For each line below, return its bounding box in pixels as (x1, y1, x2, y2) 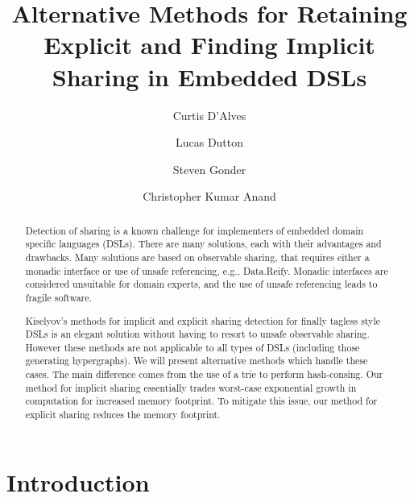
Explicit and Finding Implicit (43, 28, 375, 61)
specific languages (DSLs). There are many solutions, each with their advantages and (25, 237, 382, 251)
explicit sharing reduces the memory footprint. (25, 408, 221, 421)
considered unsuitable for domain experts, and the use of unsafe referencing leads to (25, 277, 378, 291)
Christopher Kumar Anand (143, 188, 276, 205)
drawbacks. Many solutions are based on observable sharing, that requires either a (25, 250, 370, 264)
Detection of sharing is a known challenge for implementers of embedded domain (25, 223, 364, 237)
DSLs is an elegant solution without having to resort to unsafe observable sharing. (25, 327, 370, 341)
